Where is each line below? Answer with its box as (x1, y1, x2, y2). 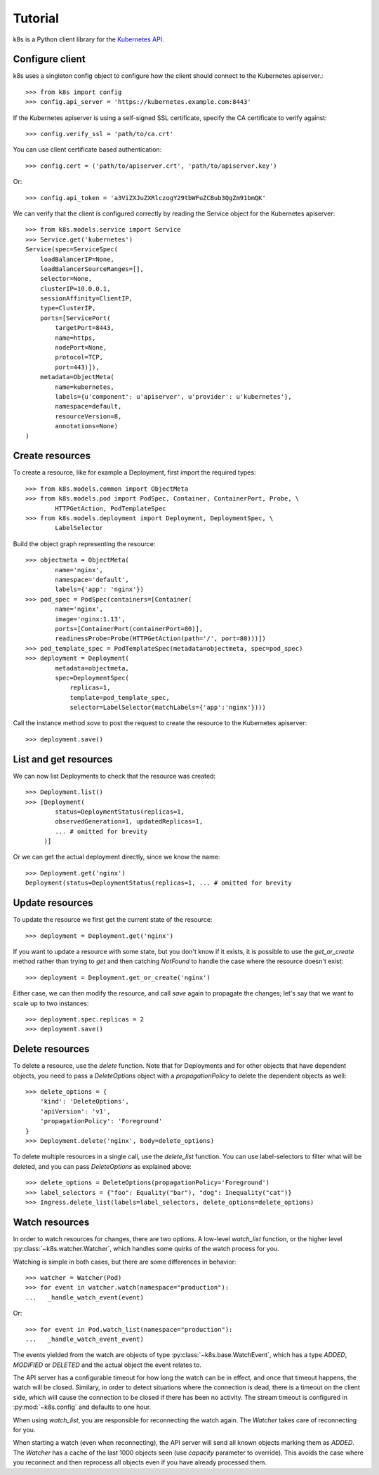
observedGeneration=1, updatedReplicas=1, (55, 818, 204, 826)
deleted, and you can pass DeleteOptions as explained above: (13, 1162, 192, 1170)
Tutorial (13, 11, 60, 26)
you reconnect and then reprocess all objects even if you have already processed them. (13, 1458, 267, 1467)
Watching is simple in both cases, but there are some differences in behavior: (13, 1257, 237, 1266)
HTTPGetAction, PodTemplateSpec (55, 504, 166, 512)
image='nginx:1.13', (55, 615, 126, 623)
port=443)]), (55, 363, 100, 371)
